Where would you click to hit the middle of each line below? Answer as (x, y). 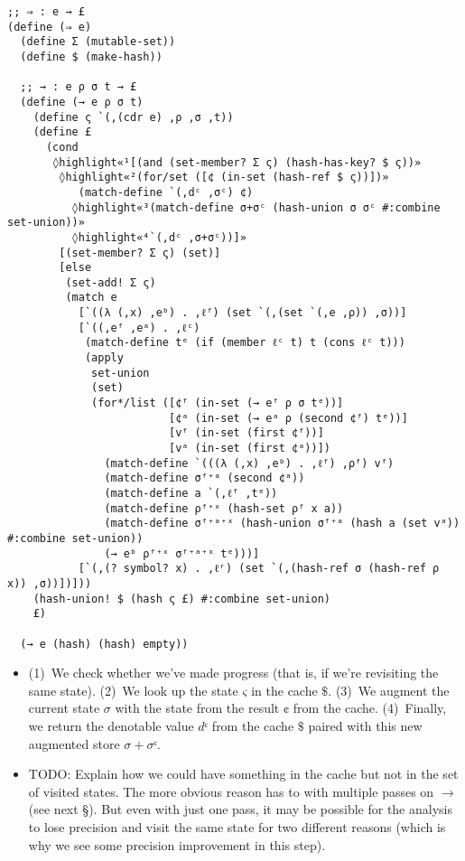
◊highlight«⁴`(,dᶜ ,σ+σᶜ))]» (159, 237)
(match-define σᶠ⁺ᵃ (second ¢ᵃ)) (205, 478)
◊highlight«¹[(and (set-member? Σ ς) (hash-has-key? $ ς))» (237, 162)
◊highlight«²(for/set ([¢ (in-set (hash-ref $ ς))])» (224, 178)
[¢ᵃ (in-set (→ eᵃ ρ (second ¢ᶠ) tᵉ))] (288, 418)
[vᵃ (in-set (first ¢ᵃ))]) (249, 449)
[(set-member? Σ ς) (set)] (140, 253)
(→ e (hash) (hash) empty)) (104, 644)
